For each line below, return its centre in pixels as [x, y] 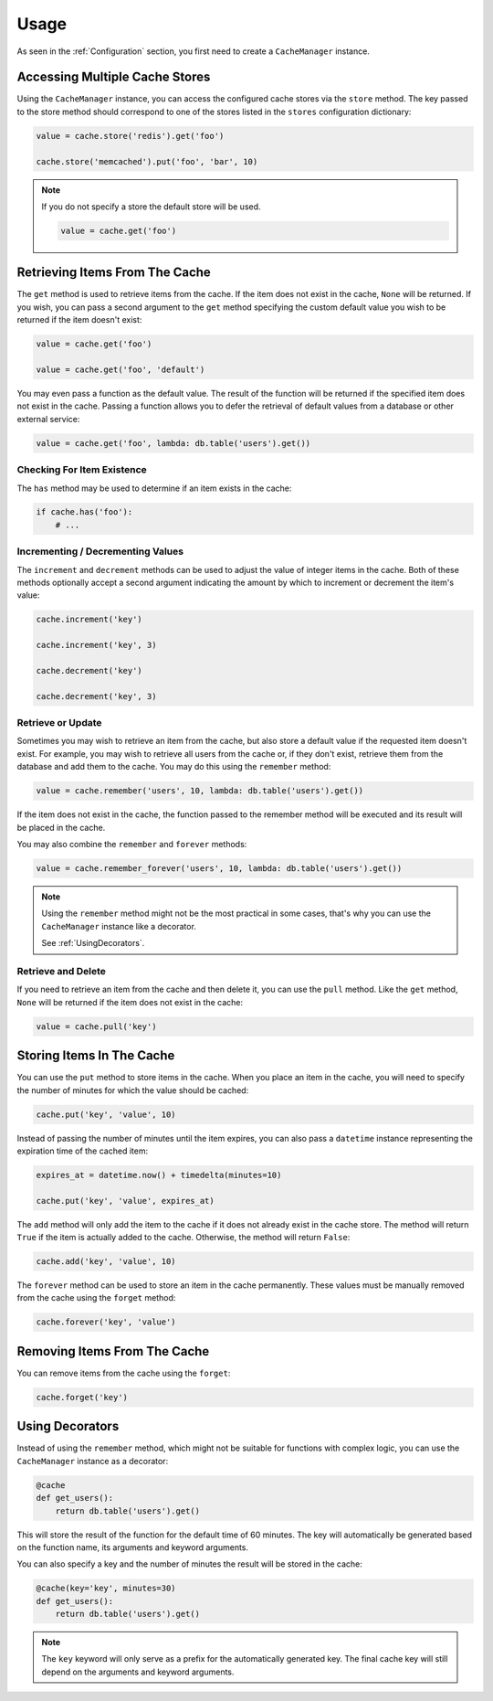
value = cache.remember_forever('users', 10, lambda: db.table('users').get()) [219, 868]
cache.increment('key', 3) [96, 645]
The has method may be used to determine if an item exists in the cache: [154, 488]
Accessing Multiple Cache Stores [114, 77]
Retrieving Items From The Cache [114, 273]
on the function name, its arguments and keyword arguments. [133, 1547]
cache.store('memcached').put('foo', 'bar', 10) [147, 161]
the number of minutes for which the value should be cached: [133, 1090]
